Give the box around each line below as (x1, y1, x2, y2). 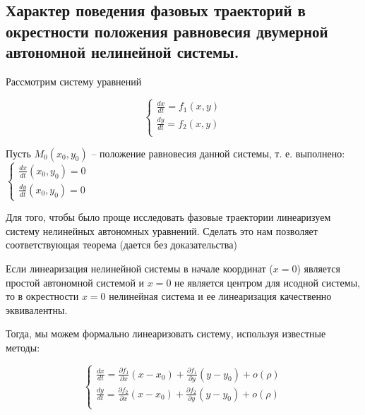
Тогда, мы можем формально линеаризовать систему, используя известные (6, 326, 326, 341)
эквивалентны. (6, 302, 68, 317)
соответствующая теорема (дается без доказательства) (6, 237, 237, 252)
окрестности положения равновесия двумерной (6, 20, 328, 42)
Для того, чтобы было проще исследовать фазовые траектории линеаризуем (6, 210, 331, 224)
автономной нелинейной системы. (6, 41, 239, 63)
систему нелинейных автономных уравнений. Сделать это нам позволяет (6, 223, 318, 238)
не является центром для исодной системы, (174, 275, 360, 289)
